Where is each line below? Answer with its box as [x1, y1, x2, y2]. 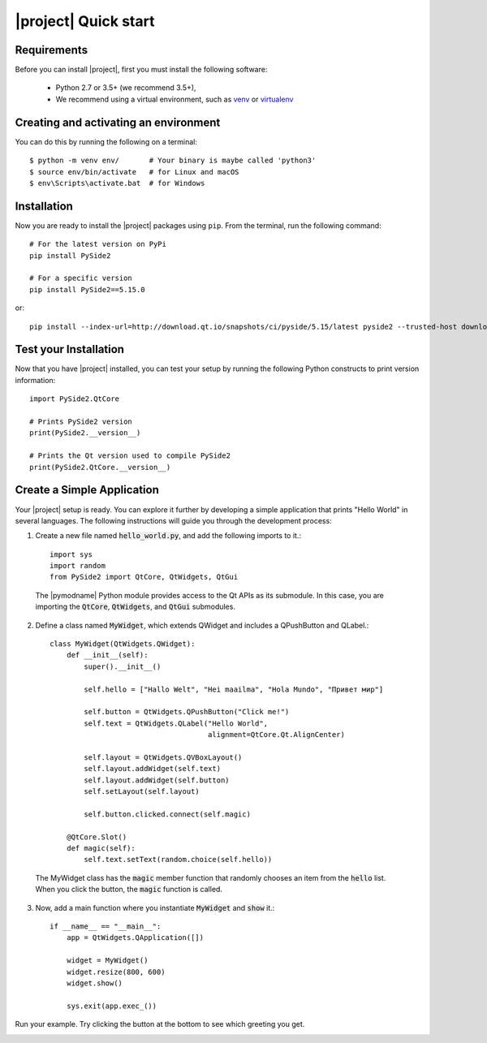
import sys [50, 550, 93, 559]
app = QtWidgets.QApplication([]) [66, 933, 205, 942]
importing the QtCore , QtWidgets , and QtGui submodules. [35, 601, 235, 612]
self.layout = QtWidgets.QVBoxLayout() [84, 752, 243, 762]
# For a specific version [29, 274, 133, 283]
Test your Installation [15, 343, 125, 356]
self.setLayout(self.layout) [84, 787, 200, 796]
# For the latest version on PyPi [29, 239, 166, 249]
